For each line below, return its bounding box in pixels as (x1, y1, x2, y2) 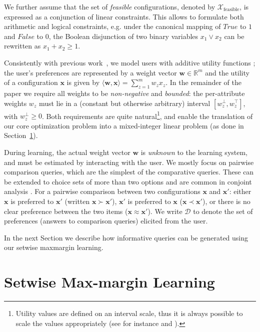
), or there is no (202, 195, 250, 206)
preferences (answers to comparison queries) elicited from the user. (4, 215, 208, 226)
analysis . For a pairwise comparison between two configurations (4, 186, 200, 196)
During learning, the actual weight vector (4, 146, 130, 157)
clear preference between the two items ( (4, 205, 128, 216)
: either (229, 186, 251, 196)
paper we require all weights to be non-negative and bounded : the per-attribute (4, 87, 245, 98)
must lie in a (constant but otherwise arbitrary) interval (38, 97, 210, 108)
